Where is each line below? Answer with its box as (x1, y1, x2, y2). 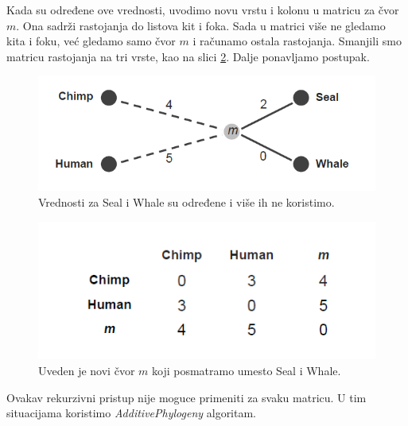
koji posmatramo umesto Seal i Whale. (151, 362, 341, 378)
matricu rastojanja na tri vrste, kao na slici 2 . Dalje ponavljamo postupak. (6, 48, 370, 64)
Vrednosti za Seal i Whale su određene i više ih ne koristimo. (38, 193, 335, 210)
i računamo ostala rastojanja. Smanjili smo (192, 33, 402, 49)
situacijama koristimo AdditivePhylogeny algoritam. (6, 405, 257, 421)
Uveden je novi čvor (38, 362, 135, 378)
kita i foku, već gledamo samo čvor (6, 33, 176, 49)
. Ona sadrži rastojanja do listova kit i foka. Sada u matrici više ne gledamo (16, 17, 386, 33)
